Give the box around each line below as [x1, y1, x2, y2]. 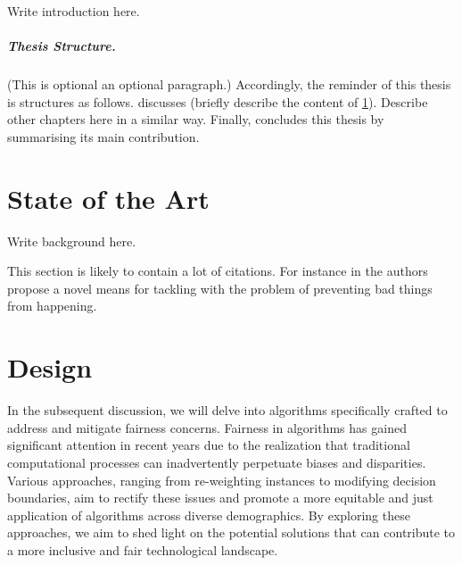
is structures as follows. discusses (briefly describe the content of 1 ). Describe [7, 92, 428, 111]
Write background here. [7, 231, 136, 250]
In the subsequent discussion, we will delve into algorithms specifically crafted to [7, 401, 448, 420]
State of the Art [7, 179, 210, 216]
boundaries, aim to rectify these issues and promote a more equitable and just [7, 488, 433, 507]
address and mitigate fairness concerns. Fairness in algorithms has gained [7, 418, 407, 436]
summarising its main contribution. [7, 127, 200, 145]
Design [7, 349, 93, 386]
